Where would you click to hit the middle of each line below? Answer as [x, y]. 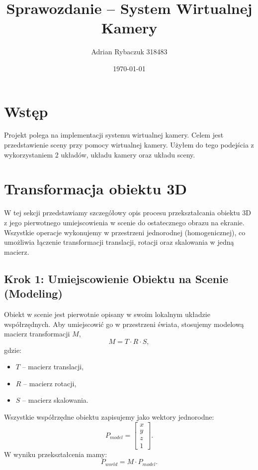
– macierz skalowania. [55, 400]
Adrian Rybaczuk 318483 [129, 52]
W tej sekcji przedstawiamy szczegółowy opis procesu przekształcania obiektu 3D [128, 213]
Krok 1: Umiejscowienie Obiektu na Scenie [116, 278]
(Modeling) [33, 293]
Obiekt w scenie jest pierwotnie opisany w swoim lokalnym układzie [107, 314]
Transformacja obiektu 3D [96, 189]
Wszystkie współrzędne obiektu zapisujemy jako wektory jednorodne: [109, 417]
